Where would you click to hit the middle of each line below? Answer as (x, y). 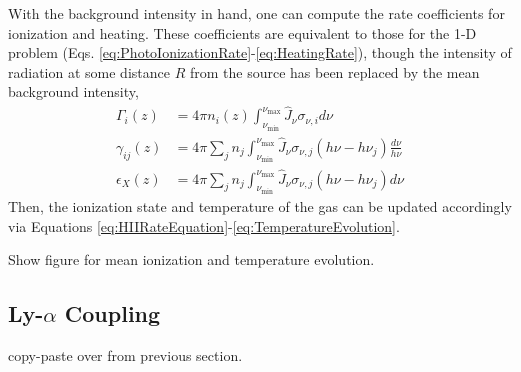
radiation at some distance (89, 71)
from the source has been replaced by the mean (334, 71)
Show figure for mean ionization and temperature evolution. (191, 259)
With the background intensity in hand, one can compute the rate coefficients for (256, 13)
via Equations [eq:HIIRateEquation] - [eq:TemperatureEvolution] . (204, 225)
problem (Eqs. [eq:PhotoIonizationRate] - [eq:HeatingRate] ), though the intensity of (260, 52)
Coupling (112, 313)
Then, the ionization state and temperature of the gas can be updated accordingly (260, 206)
